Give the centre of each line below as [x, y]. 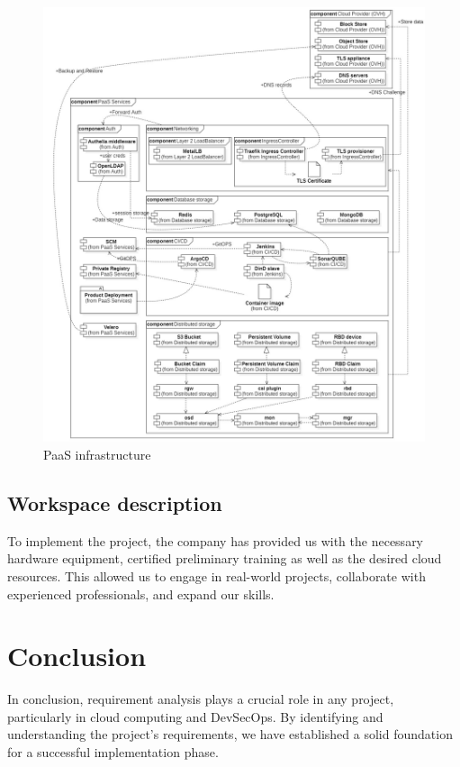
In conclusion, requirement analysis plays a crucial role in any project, [201, 699]
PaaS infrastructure [97, 454]
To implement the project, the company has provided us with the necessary [216, 540]
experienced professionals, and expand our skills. [141, 594]
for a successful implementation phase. [113, 752]
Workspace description [115, 502]
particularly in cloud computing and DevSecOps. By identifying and [195, 716]
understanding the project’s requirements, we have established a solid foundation [230, 734]
